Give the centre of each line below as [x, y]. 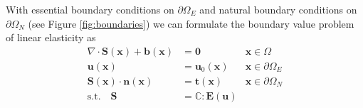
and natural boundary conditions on [278, 9]
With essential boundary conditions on [90, 9]
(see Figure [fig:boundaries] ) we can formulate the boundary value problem [191, 23]
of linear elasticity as [51, 37]
